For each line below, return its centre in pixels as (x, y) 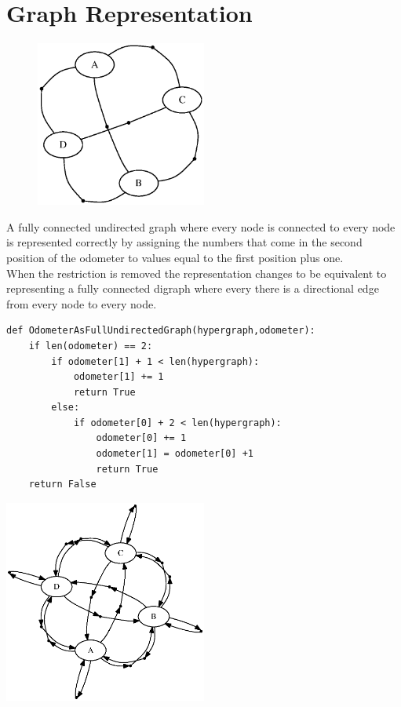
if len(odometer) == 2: (91, 346)
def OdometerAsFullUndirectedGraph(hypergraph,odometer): (161, 331)
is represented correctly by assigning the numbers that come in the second (184, 242)
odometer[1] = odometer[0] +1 (175, 454)
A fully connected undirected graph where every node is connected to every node (201, 226)
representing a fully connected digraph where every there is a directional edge (193, 288)
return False (62, 485)
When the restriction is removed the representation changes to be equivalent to (197, 273)
